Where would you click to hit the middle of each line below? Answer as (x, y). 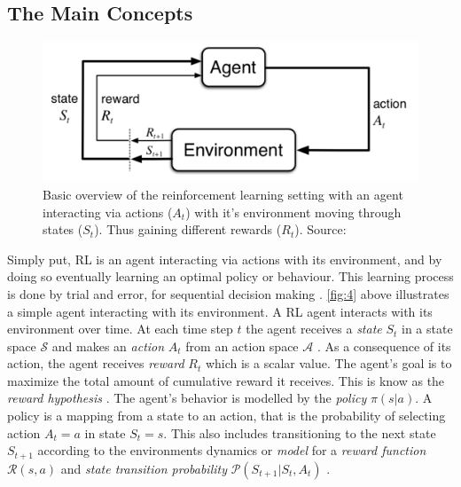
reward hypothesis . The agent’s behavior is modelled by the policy (187, 398)
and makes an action (108, 346)
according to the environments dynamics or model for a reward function (232, 450)
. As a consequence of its (384, 346)
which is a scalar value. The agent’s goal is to (328, 363)
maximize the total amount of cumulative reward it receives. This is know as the (226, 380)
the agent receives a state (314, 329)
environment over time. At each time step (120, 329)
